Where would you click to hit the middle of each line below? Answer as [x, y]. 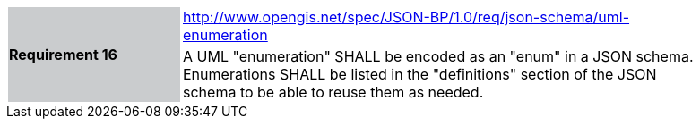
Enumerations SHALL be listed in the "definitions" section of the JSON [420, 74]
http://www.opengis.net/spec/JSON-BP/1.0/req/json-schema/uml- [406, 17]
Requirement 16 [63, 55]
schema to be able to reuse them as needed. [333, 92]
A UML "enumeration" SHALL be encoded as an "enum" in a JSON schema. [438, 56]
